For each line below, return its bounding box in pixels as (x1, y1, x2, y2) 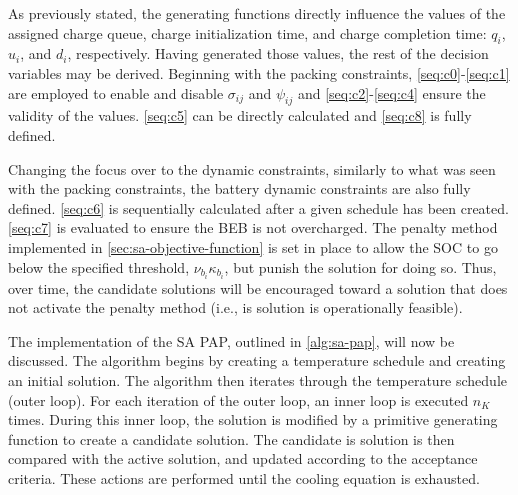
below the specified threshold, (8, 256, 190, 277)
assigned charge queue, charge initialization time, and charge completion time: (8, 22, 487, 43)
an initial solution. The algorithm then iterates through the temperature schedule (8, 370, 508, 390)
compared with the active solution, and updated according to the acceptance (8, 448, 478, 469)
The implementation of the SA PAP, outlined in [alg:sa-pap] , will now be (8, 330, 455, 351)
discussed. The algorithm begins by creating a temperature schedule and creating (8, 350, 506, 371)
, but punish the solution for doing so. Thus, (224, 256, 497, 277)
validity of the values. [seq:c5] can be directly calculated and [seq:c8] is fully (8, 105, 472, 126)
